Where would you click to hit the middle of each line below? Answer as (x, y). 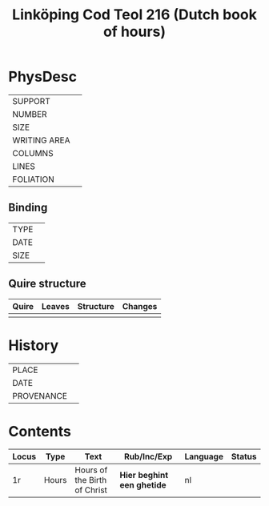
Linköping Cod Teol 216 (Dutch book (134, 15)
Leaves (55, 306)
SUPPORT (31, 101)
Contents (40, 431)
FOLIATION (33, 179)
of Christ (91, 490)
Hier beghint (144, 476)
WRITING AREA (41, 140)
